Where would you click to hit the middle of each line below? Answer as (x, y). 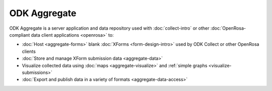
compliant (20, 35)
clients (29, 51)
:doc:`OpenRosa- (228, 28)
